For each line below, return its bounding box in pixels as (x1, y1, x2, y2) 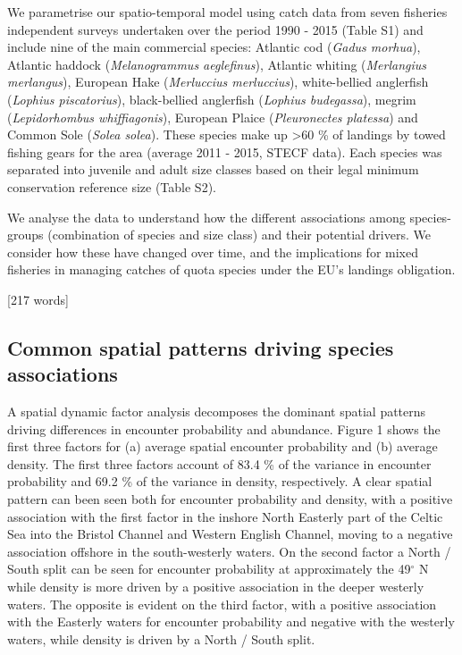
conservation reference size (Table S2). (7, 177, 216, 196)
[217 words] (7, 290, 69, 308)
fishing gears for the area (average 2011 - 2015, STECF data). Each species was (7, 142, 442, 161)
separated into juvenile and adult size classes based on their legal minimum (7, 160, 419, 179)
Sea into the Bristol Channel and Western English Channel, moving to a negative (7, 525, 453, 543)
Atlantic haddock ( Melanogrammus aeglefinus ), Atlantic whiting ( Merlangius (7, 55, 427, 73)
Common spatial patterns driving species (7, 333, 394, 361)
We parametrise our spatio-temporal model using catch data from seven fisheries (7, 3, 448, 21)
